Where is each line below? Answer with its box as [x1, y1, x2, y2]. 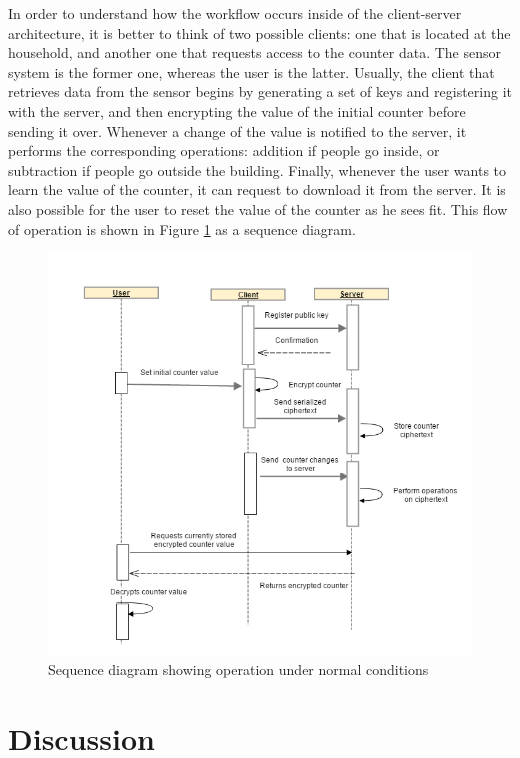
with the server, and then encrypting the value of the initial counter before [8, 100, 466, 121]
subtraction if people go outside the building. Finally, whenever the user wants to [8, 159, 507, 180]
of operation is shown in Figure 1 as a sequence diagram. [8, 218, 356, 239]
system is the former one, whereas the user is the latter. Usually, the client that [8, 61, 495, 82]
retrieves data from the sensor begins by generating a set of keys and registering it [8, 81, 512, 102]
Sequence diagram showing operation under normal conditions [48, 659, 429, 680]
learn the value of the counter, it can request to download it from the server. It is [8, 179, 506, 200]
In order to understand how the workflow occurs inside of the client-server [8, 3, 462, 23]
